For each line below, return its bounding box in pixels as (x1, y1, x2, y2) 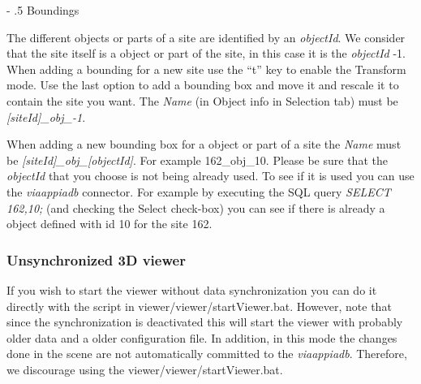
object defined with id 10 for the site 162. (6, 215, 213, 232)
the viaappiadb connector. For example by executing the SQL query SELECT (6, 183, 391, 200)
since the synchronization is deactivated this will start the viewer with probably (6, 313, 403, 330)
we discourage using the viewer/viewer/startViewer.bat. (6, 360, 283, 378)
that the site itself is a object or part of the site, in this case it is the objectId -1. (6, 45, 406, 62)
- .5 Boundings (6, 2, 79, 18)
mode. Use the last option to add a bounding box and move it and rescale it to (6, 76, 399, 93)
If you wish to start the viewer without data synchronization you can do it (6, 281, 377, 298)
